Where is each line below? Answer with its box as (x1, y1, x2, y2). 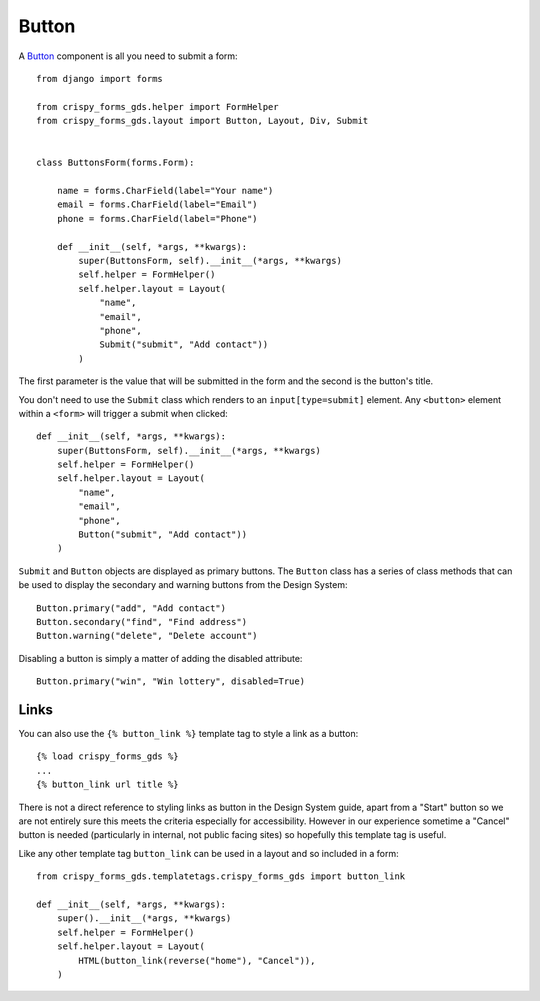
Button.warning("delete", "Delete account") (36, 630, 259, 642)
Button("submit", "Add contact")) (78, 529, 248, 540)
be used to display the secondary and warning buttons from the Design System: (18, 579, 348, 591)
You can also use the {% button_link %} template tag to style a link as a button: (18, 728, 359, 740)
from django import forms (36, 73, 164, 84)
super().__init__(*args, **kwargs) (56, 913, 232, 924)
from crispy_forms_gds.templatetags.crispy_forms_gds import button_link (36, 871, 406, 882)
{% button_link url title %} (36, 779, 179, 790)
